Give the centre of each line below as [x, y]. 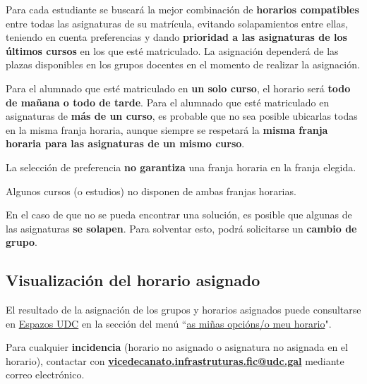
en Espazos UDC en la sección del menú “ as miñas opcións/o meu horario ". [169, 323]
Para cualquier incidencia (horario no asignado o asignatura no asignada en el [177, 347]
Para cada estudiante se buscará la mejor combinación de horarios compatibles [182, 9]
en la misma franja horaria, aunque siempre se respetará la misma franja [167, 129]
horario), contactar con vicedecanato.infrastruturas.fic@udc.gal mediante [175, 360]
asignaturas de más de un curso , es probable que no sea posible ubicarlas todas [182, 116]
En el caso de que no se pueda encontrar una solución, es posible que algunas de [179, 215]
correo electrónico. [45, 374]
